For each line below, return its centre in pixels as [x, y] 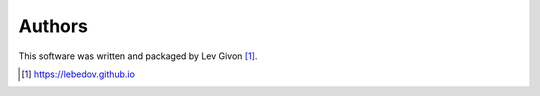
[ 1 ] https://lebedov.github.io [78, 74]
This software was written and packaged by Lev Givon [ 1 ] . [138, 56]
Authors [53, 26]
